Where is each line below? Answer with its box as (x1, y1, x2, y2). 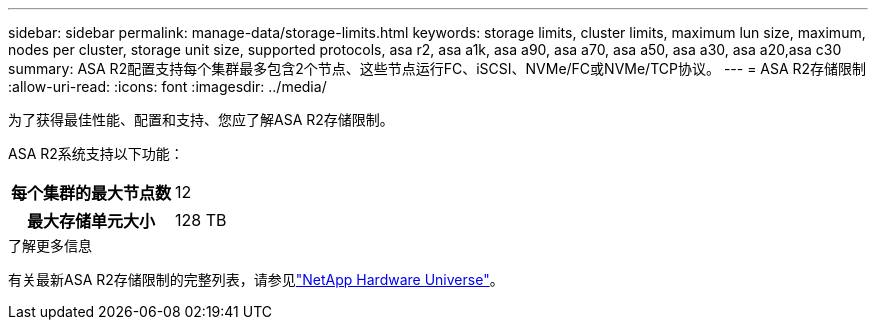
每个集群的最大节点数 (11, 183, 172, 203)
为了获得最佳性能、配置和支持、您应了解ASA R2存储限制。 (8, 111, 394, 128)
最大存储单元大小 (27, 211, 156, 231)
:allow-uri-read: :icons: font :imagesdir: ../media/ (8, 78, 327, 95)
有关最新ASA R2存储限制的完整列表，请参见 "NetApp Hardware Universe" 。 (8, 271, 504, 288)
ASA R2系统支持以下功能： (8, 145, 184, 162)
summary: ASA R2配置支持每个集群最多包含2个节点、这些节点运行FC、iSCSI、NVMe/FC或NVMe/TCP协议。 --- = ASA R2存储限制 (8, 60, 867, 77)
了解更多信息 (8, 237, 92, 254)
